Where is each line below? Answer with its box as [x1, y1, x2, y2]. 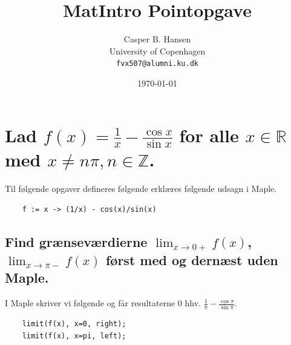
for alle [179, 122, 239, 147]
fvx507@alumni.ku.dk [116, 59, 199, 68]
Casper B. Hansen [123, 33, 191, 45]
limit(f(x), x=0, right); [22, 320, 126, 329]
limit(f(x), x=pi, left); [22, 332, 126, 341]
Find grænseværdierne [5, 232, 148, 251]
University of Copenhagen [109, 44, 206, 57]
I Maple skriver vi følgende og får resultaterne [5, 297, 175, 309]
